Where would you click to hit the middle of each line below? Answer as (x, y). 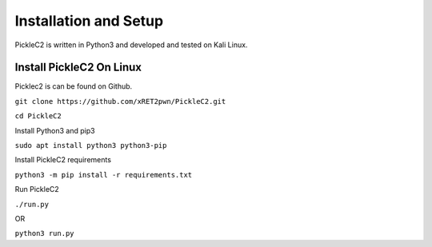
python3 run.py (45, 233)
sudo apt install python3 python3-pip (91, 145)
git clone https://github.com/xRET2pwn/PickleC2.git (120, 101)
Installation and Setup (89, 21)
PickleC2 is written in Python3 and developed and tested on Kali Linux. (131, 45)
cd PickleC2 (38, 116)
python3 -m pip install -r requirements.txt (104, 175)
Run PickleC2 (37, 189)
